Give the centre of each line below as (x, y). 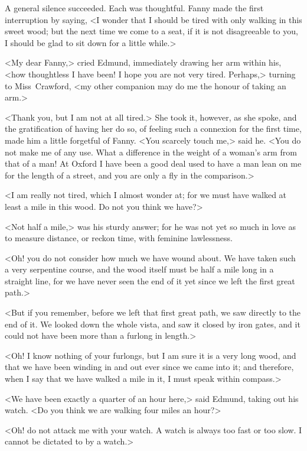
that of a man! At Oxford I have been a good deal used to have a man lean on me (153, 163)
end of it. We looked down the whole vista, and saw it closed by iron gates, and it (153, 324)
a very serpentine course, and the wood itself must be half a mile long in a (139, 269)
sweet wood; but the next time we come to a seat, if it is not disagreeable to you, (151, 31)
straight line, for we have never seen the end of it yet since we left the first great (150, 280)
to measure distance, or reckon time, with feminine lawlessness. (119, 238)
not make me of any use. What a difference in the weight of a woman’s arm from (151, 152)
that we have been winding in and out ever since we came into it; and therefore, (149, 367)
